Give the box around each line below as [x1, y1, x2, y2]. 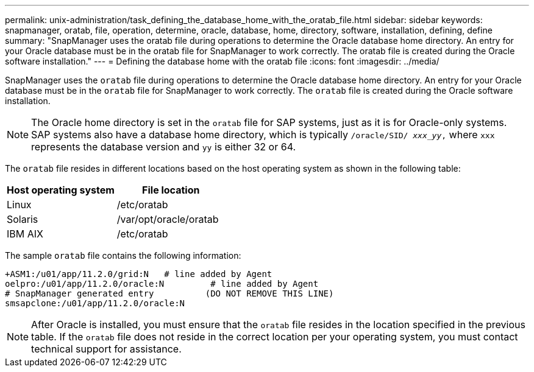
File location [142, 184, 200, 196]
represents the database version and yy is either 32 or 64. [31, 141, 296, 153]
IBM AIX [7, 228, 43, 240]
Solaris [7, 213, 38, 225]
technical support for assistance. [31, 343, 182, 355]
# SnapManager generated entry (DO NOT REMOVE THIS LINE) [5, 289, 334, 298]
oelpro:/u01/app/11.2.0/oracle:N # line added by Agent [5, 279, 319, 289]
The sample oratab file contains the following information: [5, 250, 241, 261]
